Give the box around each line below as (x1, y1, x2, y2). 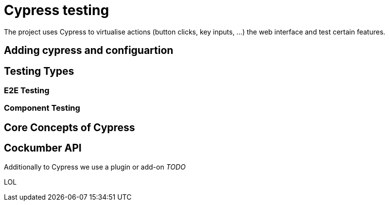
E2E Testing (4, 85, 50, 96)
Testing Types (4, 65, 74, 77)
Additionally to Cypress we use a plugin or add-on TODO (4, 162, 186, 171)
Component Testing (4, 103, 80, 113)
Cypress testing (4, 2, 109, 18)
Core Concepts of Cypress (4, 121, 135, 134)
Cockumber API (4, 142, 82, 154)
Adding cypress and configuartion (4, 44, 174, 57)
